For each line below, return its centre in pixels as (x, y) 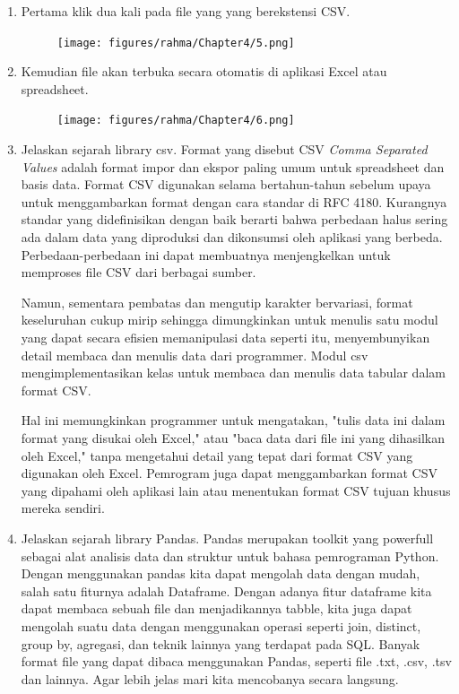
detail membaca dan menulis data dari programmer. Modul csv (195, 355)
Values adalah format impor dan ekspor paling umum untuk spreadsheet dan (233, 166)
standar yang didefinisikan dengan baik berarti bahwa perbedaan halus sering (234, 219)
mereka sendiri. (63, 508)
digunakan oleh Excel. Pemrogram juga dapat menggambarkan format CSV (229, 473)
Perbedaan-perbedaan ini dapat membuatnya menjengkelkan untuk (206, 254)
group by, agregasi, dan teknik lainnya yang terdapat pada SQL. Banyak (221, 643)
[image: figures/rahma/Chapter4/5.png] (176, 43)
